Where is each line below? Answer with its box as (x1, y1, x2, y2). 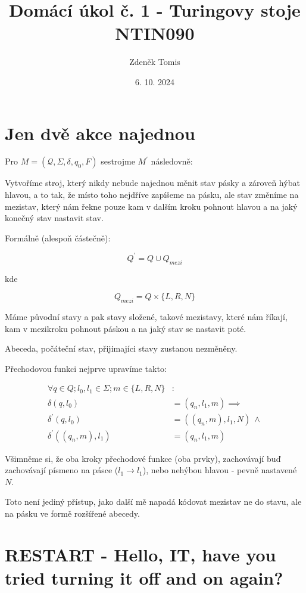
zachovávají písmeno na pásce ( (5, 464, 118, 476)
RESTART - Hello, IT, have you (5, 542, 276, 566)
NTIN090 (115, 21, 195, 45)
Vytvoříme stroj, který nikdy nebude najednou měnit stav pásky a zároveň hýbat (5, 176, 300, 189)
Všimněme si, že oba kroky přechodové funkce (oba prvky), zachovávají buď (5, 452, 281, 464)
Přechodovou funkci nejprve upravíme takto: (5, 362, 167, 374)
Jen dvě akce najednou (5, 120, 195, 145)
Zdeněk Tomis (129, 55, 180, 68)
